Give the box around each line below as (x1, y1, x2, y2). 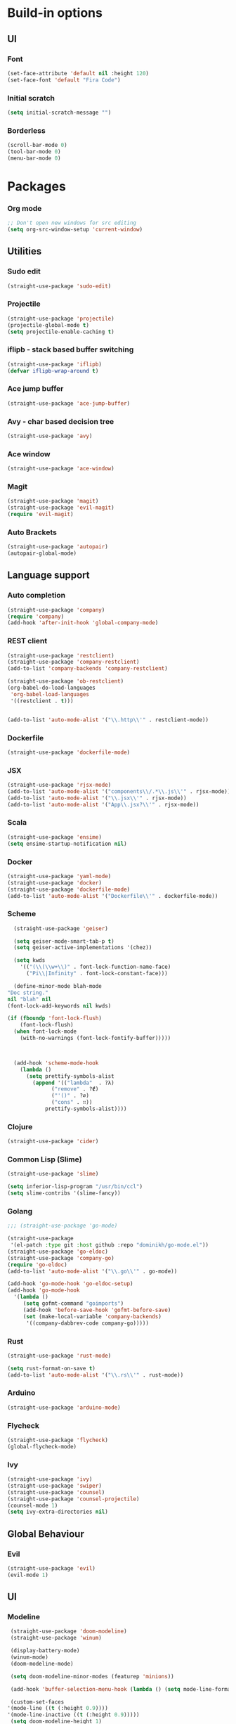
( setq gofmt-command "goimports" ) (22, 1300, 124, 1307)
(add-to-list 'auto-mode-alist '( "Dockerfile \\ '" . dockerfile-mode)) (7, 892, 218, 899)
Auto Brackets (7, 527, 58, 537)
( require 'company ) (7, 613, 65, 620)
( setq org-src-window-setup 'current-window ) (7, 226, 143, 233)
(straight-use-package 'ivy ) (7, 1476, 93, 1483)
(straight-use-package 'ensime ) (7, 833, 102, 841)
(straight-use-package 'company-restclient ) (7, 659, 140, 666)
